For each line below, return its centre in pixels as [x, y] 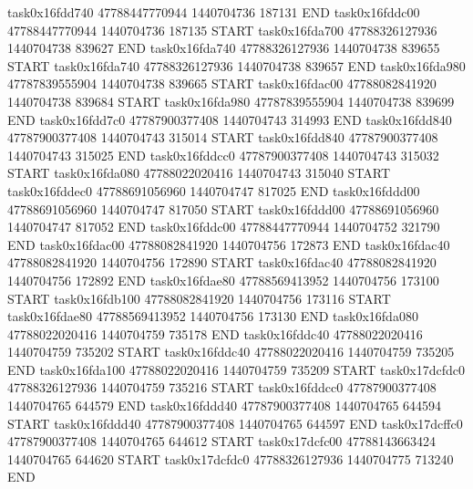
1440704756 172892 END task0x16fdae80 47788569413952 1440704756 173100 [223, 280]
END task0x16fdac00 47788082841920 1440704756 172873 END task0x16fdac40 [229, 244]
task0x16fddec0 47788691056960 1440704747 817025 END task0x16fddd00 [214, 190]
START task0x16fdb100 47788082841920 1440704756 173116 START [199, 298]
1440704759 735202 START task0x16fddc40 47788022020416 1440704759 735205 [231, 352]
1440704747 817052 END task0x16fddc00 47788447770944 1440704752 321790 [224, 227]
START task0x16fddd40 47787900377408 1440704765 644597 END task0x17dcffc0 [235, 423]
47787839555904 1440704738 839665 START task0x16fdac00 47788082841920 [222, 83]
